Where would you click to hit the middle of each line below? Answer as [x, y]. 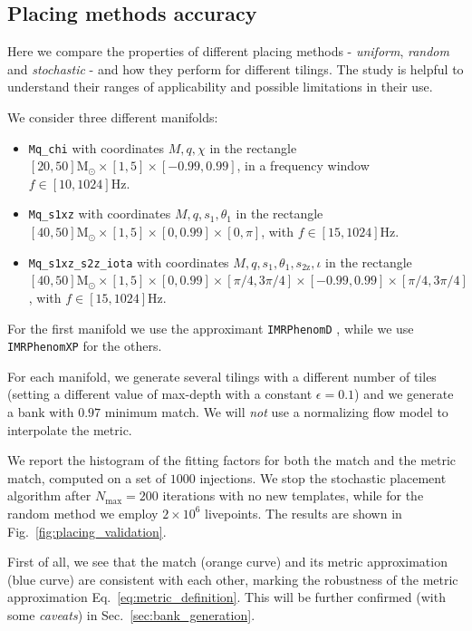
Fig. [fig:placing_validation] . [87, 531]
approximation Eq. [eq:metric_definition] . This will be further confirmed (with [226, 597]
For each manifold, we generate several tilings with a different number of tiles [222, 376]
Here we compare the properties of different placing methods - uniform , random [228, 51]
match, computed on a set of [87, 477]
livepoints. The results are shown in [303, 513]
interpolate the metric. [70, 429]
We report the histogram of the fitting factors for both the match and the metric [232, 460]
